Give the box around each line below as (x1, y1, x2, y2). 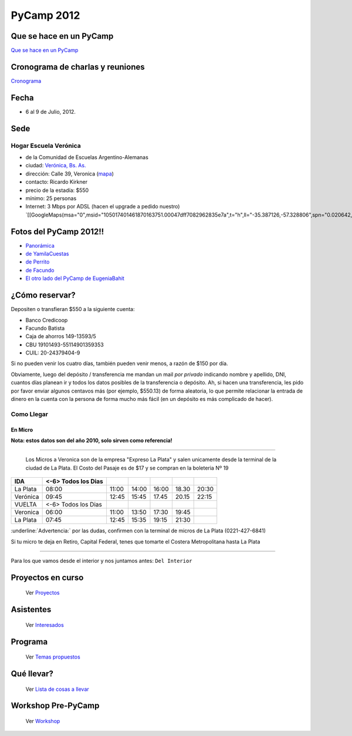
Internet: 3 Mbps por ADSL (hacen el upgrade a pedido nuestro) (25, 203, 180, 210)
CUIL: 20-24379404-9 (25, 349, 80, 356)
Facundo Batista (25, 325, 65, 332)
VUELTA (14, 501, 37, 509)
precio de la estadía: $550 (25, 187, 89, 194)
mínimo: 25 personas (25, 194, 77, 202)
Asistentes (11, 605, 52, 615)
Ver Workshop (25, 717, 60, 724)
